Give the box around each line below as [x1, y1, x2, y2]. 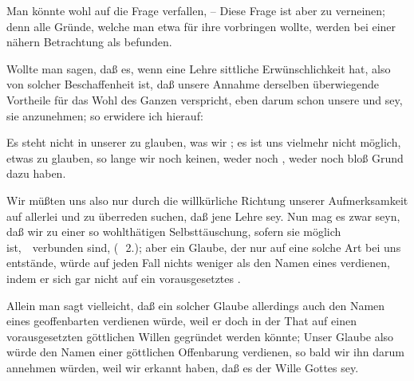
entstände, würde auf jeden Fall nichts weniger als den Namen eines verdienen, [6, 254, 390, 271]
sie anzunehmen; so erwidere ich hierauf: [6, 107, 203, 124]
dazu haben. [6, 165, 66, 182]
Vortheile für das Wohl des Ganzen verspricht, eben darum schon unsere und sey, [6, 91, 403, 108]
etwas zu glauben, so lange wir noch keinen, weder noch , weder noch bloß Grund [6, 149, 404, 166]
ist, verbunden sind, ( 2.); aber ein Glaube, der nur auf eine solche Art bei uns [6, 238, 401, 255]
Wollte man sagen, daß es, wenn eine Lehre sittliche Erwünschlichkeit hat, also [6, 60, 391, 77]
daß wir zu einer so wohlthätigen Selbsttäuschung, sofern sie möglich [6, 223, 341, 240]
